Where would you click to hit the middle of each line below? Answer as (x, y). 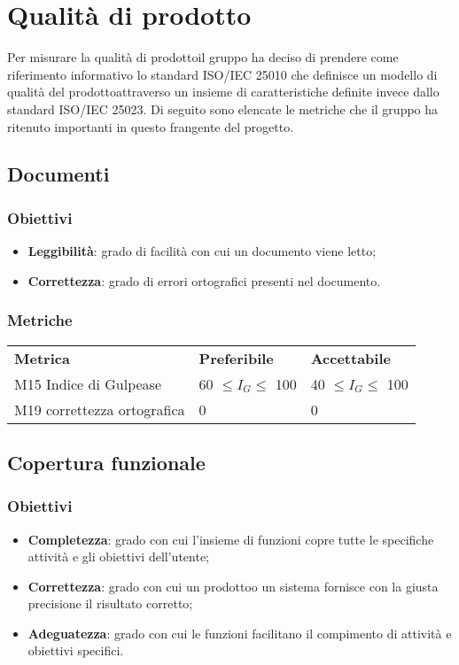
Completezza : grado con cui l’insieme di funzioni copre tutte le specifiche (231, 539)
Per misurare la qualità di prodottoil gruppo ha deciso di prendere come (203, 57)
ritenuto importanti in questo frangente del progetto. (151, 126)
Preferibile (236, 358)
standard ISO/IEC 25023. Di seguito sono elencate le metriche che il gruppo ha (223, 108)
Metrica (42, 358)
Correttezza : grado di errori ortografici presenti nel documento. (204, 280)
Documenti (58, 174)
